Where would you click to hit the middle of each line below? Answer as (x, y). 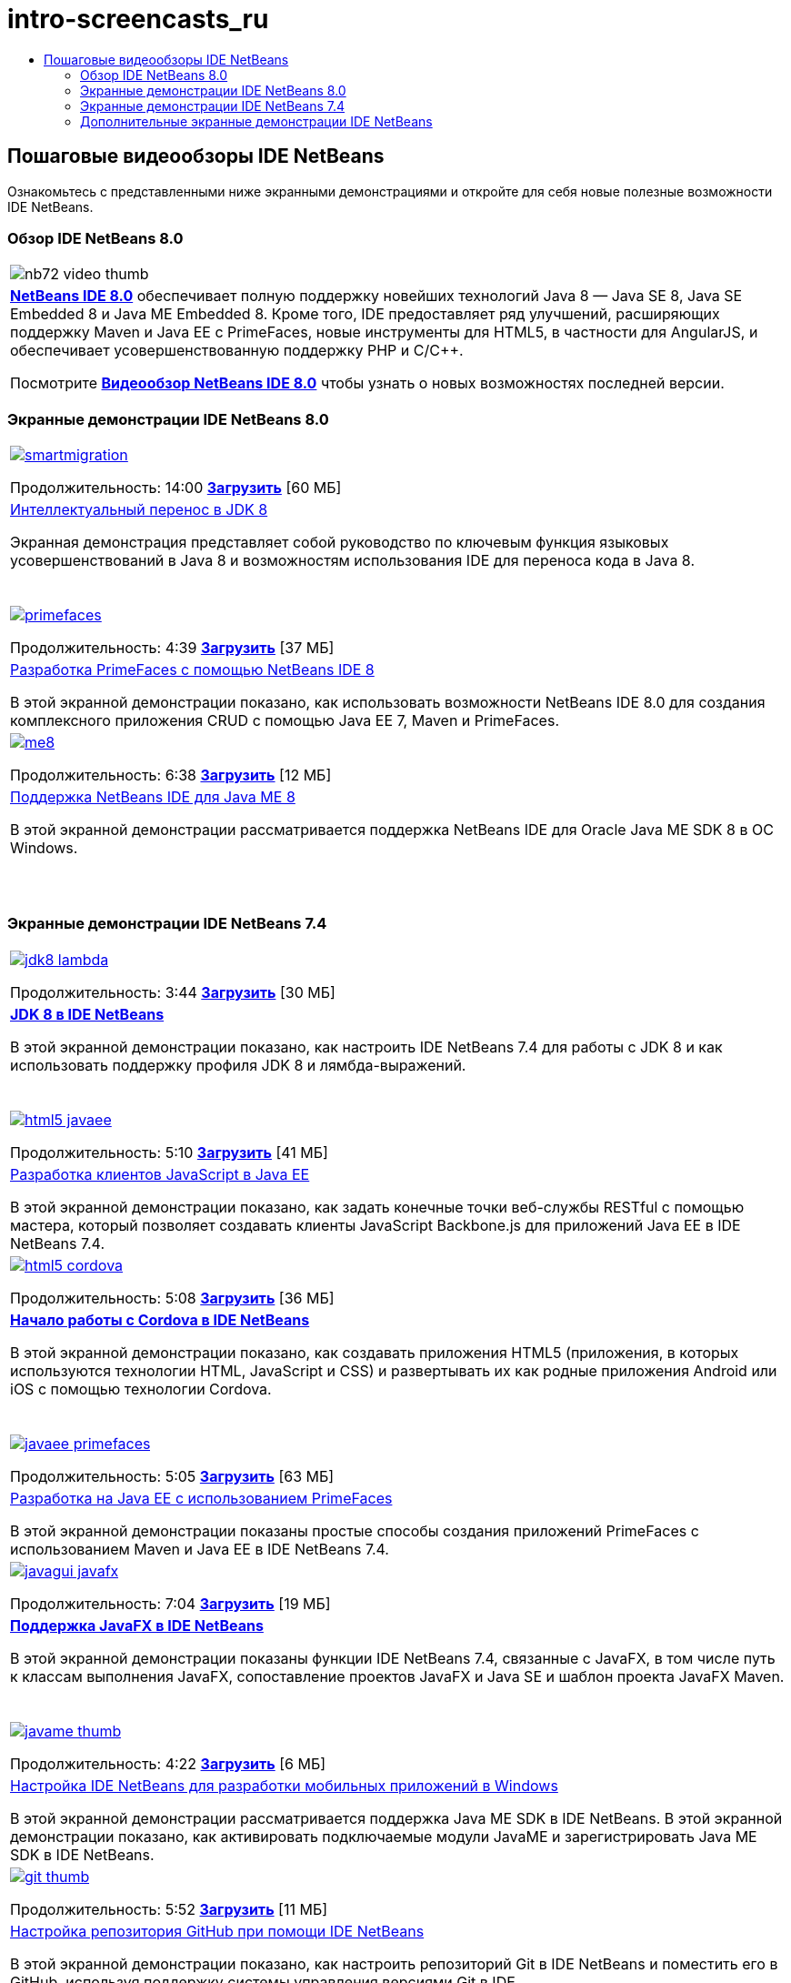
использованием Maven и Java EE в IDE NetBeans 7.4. (200, 1549)
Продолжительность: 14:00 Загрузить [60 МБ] (176, 488)
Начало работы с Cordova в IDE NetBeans (160, 1319)
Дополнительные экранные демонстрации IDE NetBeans (256, 121)
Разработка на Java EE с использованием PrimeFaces (201, 1498)
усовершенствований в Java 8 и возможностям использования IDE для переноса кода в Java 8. (353, 561)
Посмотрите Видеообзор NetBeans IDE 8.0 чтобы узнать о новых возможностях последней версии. (367, 383)
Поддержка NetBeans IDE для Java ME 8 (153, 797)
